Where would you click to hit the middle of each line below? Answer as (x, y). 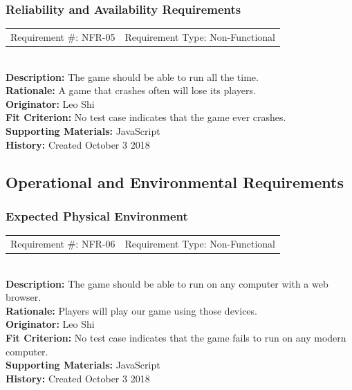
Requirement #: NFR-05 (63, 36)
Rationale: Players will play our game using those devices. (131, 310)
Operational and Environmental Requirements (175, 182)
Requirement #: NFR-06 (63, 243)
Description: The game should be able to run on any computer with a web (167, 283)
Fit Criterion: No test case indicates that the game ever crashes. (146, 117)
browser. (24, 297)
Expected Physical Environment (97, 215)
